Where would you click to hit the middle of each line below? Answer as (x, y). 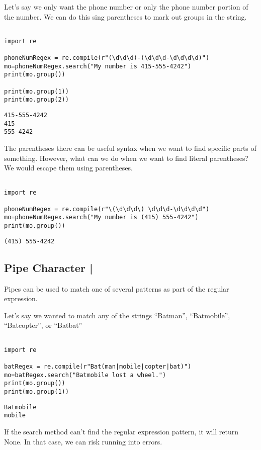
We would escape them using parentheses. (68, 168)
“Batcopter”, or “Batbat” (43, 325)
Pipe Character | (49, 267)
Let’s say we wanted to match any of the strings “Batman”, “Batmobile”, (117, 315)
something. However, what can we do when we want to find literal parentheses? (126, 158)
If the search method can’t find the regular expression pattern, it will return (121, 431)
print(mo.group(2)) (36, 100)
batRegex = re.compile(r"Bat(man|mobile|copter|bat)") (98, 366)
